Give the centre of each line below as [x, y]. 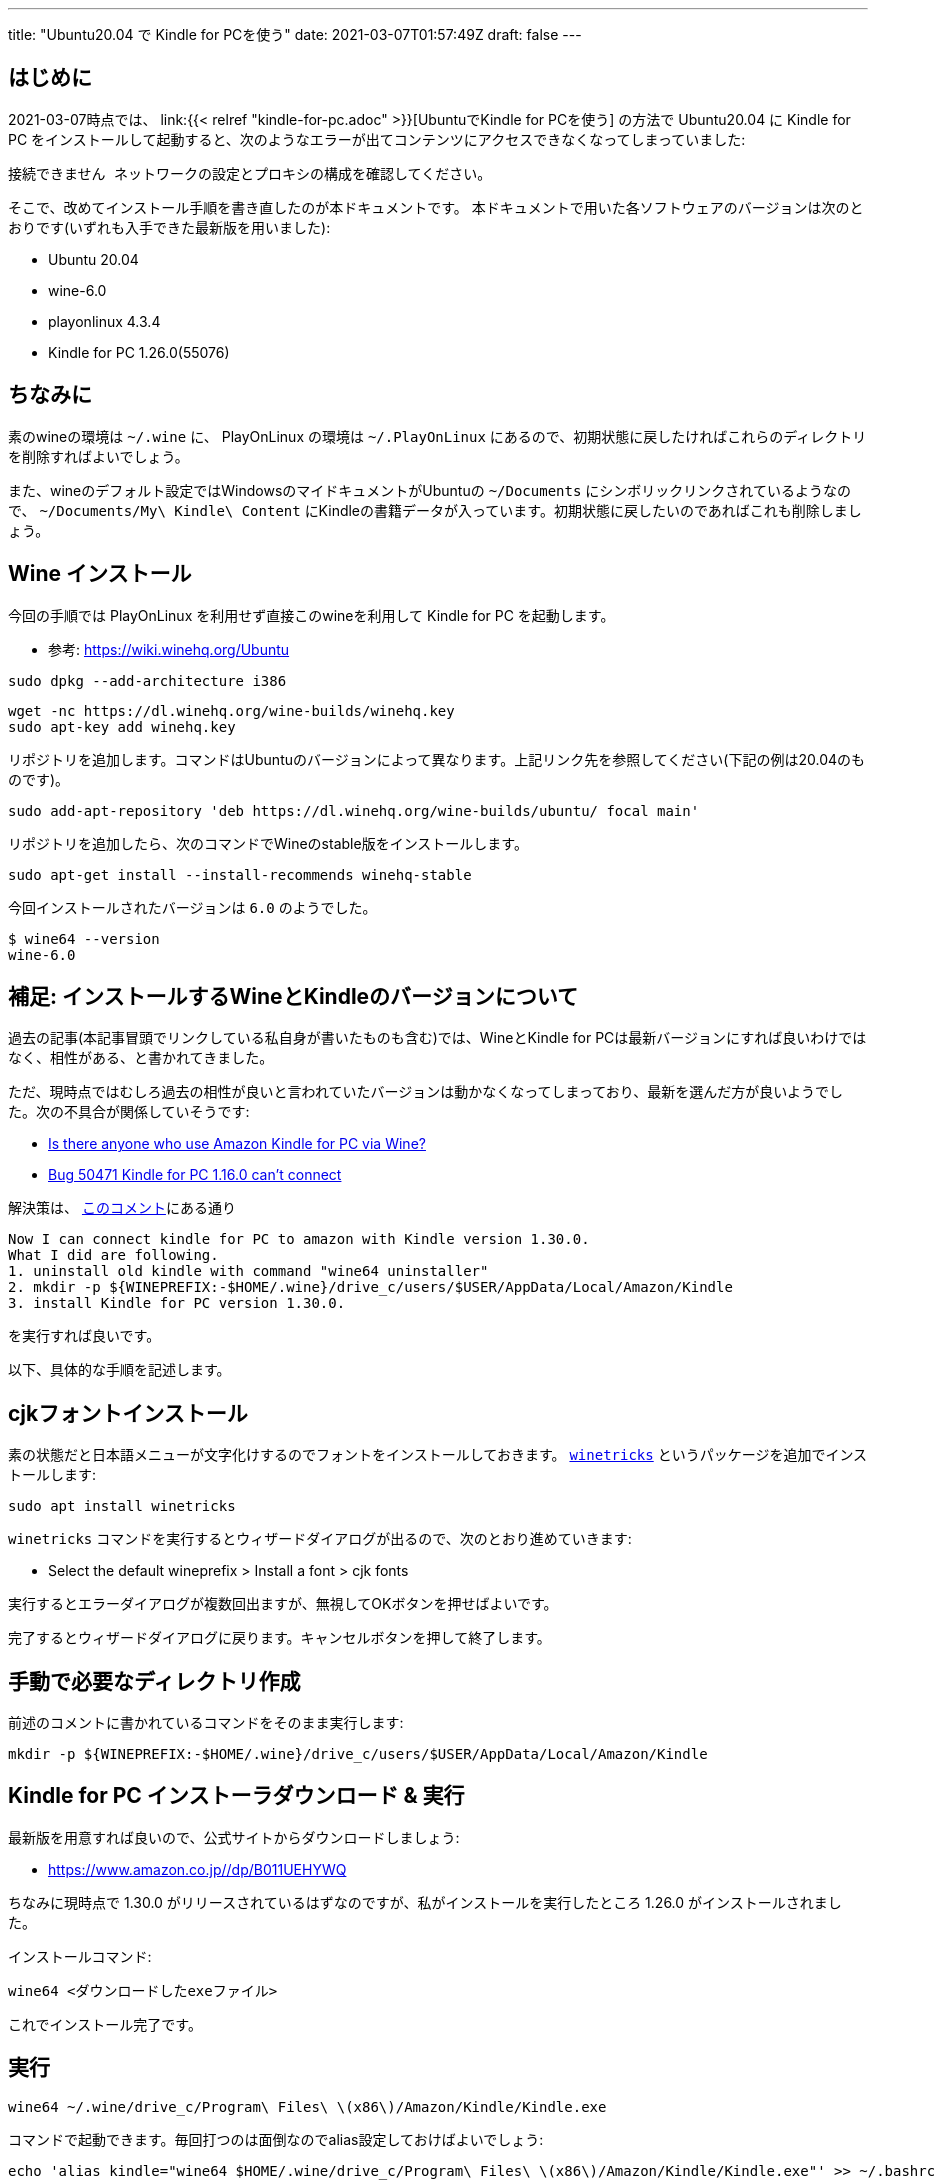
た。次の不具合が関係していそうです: [129, 1112]
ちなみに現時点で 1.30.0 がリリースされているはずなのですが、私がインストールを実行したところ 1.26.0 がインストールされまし [425, 1902]
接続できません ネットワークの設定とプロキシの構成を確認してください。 [250, 173]
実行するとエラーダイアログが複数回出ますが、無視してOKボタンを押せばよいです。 [283, 1604]
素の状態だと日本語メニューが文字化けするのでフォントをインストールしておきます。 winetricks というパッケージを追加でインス [438, 1455]
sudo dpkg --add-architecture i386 [147, 680]
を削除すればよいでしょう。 [98, 456]
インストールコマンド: [80, 1956]
